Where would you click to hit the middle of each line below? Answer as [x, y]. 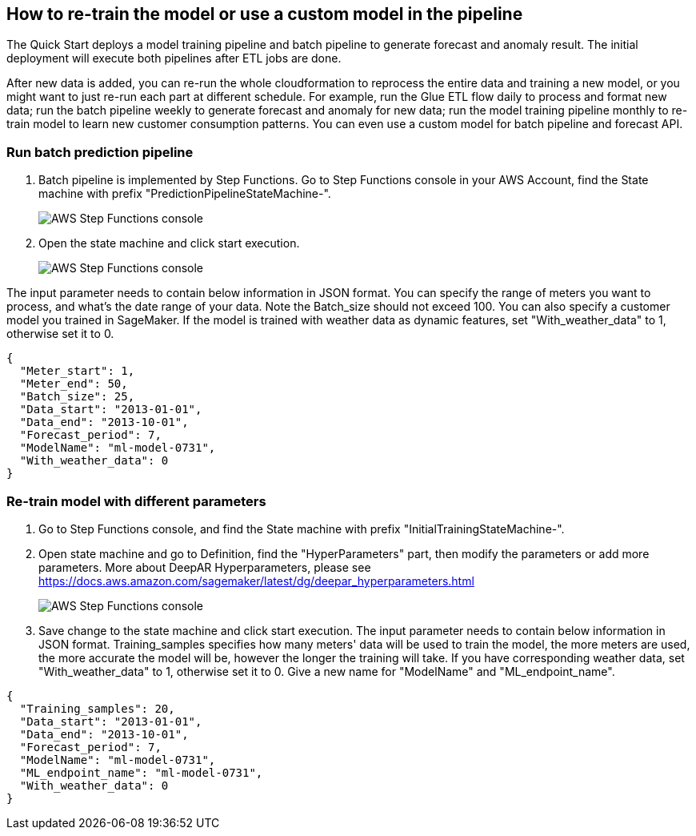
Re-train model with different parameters [136, 501]
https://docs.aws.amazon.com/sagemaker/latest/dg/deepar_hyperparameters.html [256, 581]
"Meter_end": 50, [74, 384]
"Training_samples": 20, [97, 708]
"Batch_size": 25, [77, 397]
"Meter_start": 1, [77, 371]
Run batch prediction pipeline [100, 152]
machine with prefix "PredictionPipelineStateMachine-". [185, 194]
